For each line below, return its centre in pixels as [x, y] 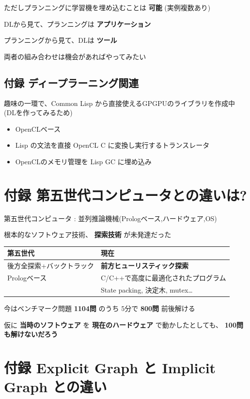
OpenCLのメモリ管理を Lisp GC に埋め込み [83, 161]
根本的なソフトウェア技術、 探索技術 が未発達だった [88, 234]
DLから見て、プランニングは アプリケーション [78, 24]
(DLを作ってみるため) [38, 113]
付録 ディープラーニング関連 [71, 82]
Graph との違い [55, 387]
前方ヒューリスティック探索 [145, 266]
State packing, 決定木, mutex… [147, 289]
